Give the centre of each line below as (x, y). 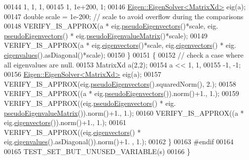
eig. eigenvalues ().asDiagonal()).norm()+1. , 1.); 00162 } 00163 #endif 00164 (119, 142)
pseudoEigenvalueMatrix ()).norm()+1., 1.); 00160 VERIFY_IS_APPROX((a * (124, 112)
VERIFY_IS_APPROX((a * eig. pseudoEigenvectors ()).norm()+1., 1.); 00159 (122, 93)
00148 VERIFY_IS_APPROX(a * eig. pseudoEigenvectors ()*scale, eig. (111, 26)
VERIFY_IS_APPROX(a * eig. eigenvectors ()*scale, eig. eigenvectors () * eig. (120, 45)
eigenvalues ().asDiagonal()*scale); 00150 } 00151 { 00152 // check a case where (124, 54)
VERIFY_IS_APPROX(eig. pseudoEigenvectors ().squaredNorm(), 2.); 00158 (120, 83)
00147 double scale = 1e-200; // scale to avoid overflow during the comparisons (124, 16)
